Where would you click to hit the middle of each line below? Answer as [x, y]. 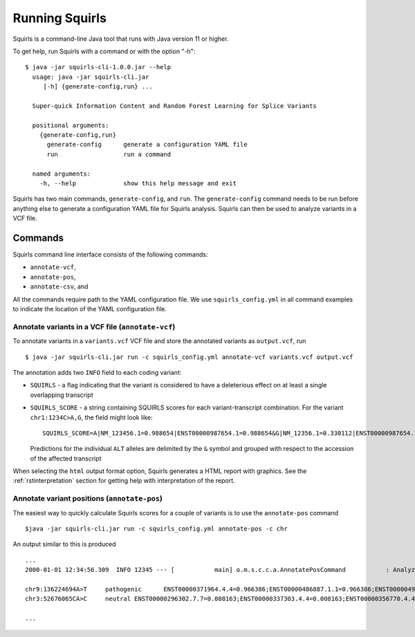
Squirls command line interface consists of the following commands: [110, 255]
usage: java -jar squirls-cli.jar [91, 77]
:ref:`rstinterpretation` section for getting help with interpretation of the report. [124, 481]
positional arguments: [71, 125]
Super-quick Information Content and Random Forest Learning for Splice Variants [175, 106]
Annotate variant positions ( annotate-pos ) [87, 499]
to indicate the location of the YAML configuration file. [90, 309]
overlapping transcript [62, 395]
